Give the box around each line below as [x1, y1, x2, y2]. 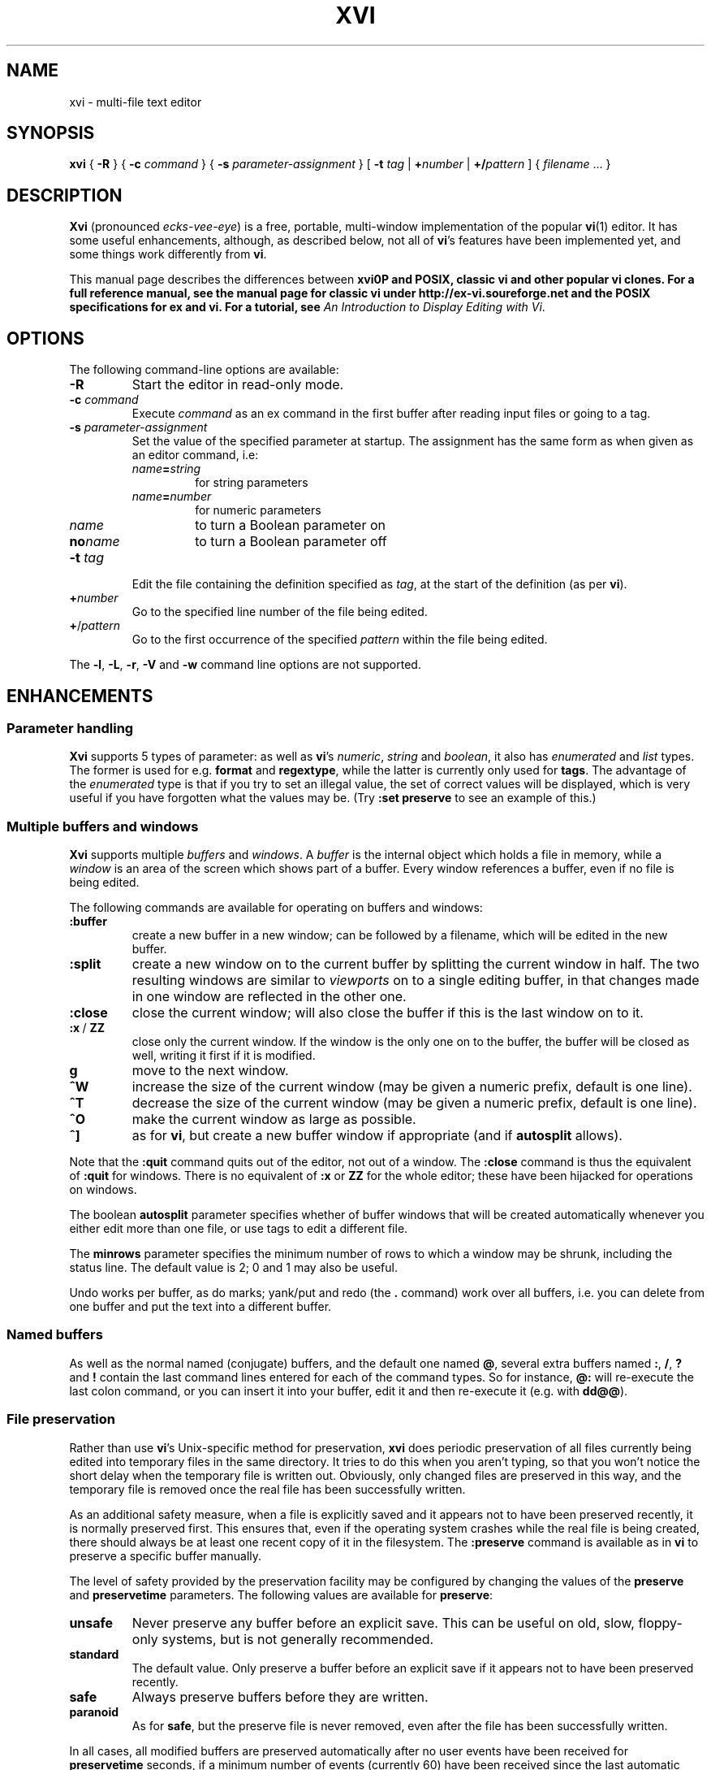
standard [69, 1646, 119, 1661]
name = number [131, 489, 212, 504]
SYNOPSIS [6, 123, 95, 144]
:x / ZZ [69, 1021, 106, 1035]
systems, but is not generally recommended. [162, 1630, 434, 1647]
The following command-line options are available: [69, 362, 339, 377]
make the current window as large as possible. [131, 1111, 416, 1128]
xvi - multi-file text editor [69, 94, 202, 109]
